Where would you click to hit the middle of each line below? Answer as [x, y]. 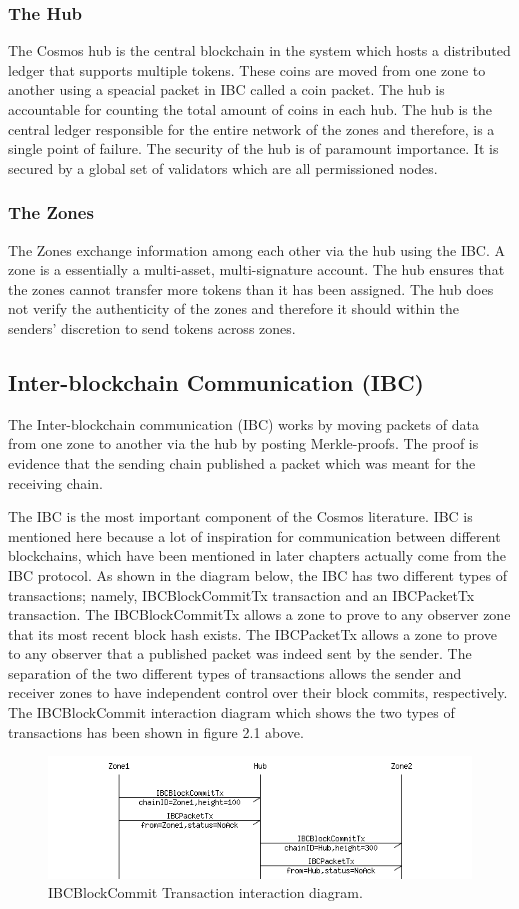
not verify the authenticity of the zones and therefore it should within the [234, 308]
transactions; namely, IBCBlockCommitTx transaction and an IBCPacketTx [241, 594]
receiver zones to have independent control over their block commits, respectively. [258, 692]
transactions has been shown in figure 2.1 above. [156, 731]
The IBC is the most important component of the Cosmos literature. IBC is [240, 516]
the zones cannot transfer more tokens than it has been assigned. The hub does [251, 288]
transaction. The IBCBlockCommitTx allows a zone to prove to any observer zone [259, 614]
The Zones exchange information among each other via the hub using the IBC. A [257, 249]
